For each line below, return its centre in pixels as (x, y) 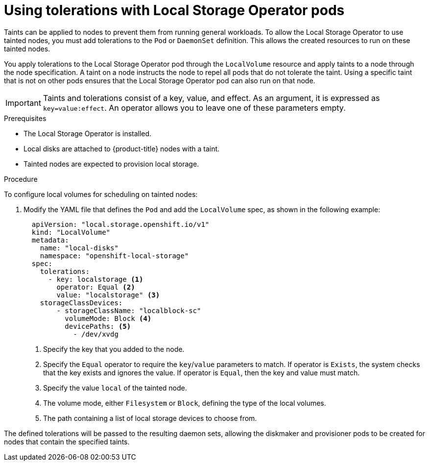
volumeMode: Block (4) (108, 318)
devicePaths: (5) (98, 326)
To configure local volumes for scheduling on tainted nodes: (101, 194)
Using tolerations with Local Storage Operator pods (174, 10)
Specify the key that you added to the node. (114, 349)
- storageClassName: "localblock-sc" (129, 310)
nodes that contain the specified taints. (67, 441)
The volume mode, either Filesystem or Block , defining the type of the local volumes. (185, 403)
